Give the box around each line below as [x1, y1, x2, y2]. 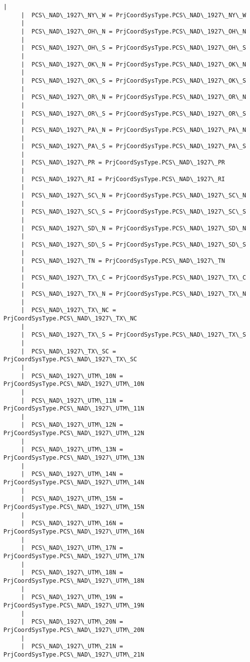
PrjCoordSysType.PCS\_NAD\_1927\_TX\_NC [3, 315, 138, 322]
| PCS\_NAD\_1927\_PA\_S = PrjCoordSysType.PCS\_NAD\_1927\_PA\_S [21, 143, 246, 150]
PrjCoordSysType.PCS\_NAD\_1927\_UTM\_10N [3, 380, 144, 388]
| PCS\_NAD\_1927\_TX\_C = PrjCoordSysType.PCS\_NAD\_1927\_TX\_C [21, 274, 246, 281]
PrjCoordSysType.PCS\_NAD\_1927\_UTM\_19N [3, 601, 144, 609]
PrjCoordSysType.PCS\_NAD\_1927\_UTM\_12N [3, 430, 144, 437]
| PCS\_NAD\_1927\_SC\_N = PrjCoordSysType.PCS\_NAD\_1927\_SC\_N [21, 192, 246, 199]
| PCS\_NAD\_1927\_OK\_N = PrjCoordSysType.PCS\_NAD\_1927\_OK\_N [21, 61, 246, 68]
